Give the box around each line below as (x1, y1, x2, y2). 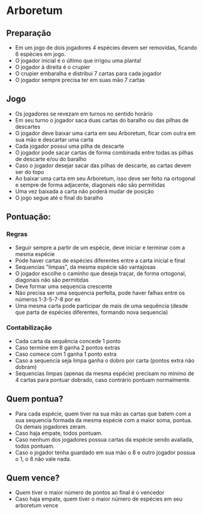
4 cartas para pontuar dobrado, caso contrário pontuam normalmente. (15, 376, 191, 383)
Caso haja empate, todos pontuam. (15, 429, 103, 437)
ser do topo (15, 168, 44, 175)
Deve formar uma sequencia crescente (15, 282, 113, 290)
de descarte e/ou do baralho (15, 155, 87, 162)
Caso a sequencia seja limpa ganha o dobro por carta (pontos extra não (15, 356, 195, 364)
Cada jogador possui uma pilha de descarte (15, 142, 124, 150)
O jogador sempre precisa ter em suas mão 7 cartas (15, 77, 145, 83)
